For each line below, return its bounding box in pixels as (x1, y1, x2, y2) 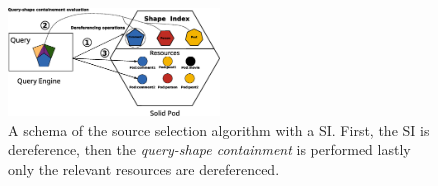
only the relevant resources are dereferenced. (8, 158, 280, 179)
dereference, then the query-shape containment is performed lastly (8, 139, 411, 160)
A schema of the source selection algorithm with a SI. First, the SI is (8, 119, 430, 140)
